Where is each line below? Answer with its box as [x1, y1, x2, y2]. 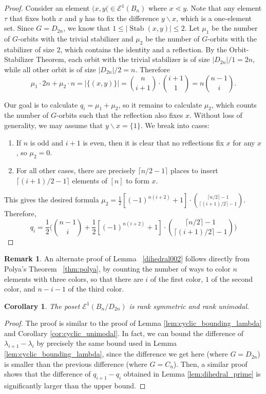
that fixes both [9, 12, 56, 23]
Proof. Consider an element [4, 3, 90, 13]
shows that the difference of [4, 368, 91, 379]
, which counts [211, 99, 257, 110]
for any [233, 137, 255, 148]
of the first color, [150, 273, 203, 284]
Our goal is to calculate [4, 99, 78, 110]
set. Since [4, 23, 34, 33]
